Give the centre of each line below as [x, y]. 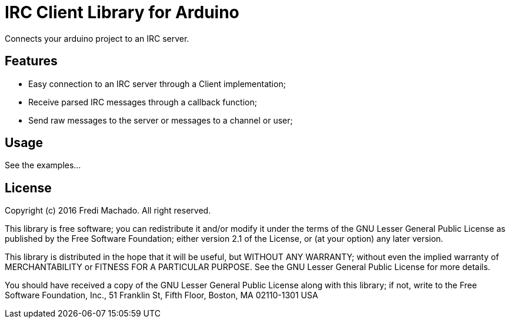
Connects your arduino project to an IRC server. [97, 38]
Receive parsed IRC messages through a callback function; [143, 102]
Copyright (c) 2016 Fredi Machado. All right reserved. [108, 211]
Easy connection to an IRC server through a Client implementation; [157, 84]
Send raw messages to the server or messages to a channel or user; [161, 120]
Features [31, 61]
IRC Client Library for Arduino [122, 12]
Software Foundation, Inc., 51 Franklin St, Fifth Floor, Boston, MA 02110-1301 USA [161, 295]
